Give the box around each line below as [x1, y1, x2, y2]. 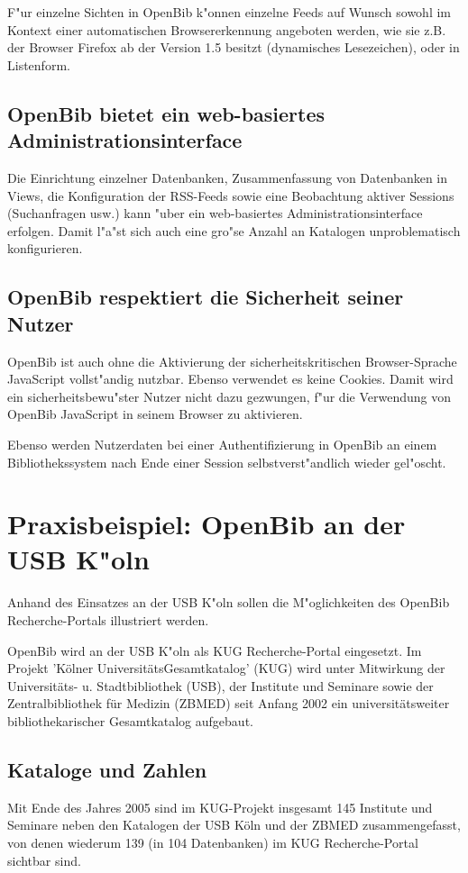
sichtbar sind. [7, 850, 81, 869]
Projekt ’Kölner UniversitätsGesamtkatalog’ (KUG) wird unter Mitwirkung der [7, 659, 445, 677]
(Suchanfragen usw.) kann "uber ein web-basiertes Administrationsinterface [7, 204, 423, 223]
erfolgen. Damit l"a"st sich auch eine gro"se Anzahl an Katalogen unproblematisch [7, 221, 461, 240]
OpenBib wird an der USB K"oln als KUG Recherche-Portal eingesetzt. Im [7, 641, 422, 659]
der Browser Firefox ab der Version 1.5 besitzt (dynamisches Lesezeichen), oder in [7, 38, 460, 57]
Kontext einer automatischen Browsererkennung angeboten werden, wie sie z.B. [7, 20, 446, 39]
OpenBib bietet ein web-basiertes [7, 99, 326, 127]
